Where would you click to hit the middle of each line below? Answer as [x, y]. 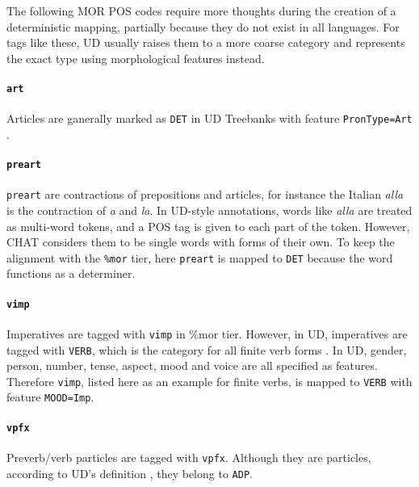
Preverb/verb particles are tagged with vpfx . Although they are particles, [189, 457]
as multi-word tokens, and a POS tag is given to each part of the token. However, [208, 226]
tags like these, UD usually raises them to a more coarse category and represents [206, 42]
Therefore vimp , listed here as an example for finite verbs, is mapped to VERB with [209, 381]
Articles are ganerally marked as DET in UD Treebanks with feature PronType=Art [209, 118]
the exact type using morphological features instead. [136, 58]
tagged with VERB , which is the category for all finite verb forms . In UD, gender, [207, 349]
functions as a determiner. [71, 273]
